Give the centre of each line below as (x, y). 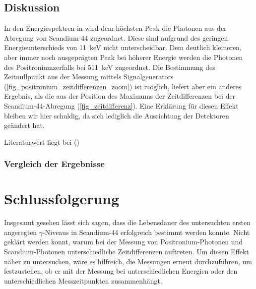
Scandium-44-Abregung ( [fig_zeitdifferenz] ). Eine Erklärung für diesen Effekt (121, 105)
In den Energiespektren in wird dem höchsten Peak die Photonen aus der (115, 28)
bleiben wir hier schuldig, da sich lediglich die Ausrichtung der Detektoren (117, 115)
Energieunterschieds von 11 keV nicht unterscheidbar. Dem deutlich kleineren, (123, 47)
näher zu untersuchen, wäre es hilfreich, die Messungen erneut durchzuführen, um (128, 261)
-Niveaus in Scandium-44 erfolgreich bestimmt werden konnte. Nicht (146, 232)
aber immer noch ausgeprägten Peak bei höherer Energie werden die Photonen (124, 57)
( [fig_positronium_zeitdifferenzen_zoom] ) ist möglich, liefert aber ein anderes (123, 86)
